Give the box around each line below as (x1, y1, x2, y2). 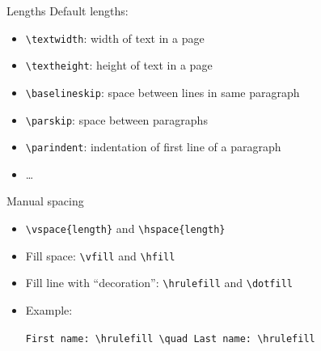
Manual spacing (6, 192, 84, 209)
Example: (25, 302, 73, 319)
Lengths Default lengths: (6, 2, 129, 19)
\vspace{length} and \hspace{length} (25, 220, 226, 237)
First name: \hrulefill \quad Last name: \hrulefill (25, 332, 315, 345)
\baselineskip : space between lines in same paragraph (25, 83, 300, 100)
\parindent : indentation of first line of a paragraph (25, 138, 281, 155)
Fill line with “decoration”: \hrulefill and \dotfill (25, 274, 293, 291)
